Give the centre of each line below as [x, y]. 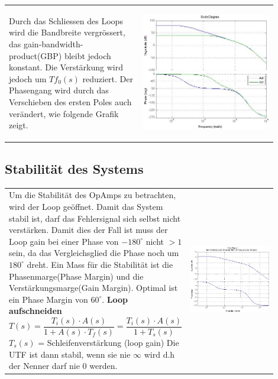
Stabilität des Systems [74, 168]
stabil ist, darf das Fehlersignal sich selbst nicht [95, 218]
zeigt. [19, 125]
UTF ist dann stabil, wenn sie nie [70, 354]
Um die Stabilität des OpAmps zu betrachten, [93, 195]
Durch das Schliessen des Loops [66, 20]
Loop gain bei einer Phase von [64, 241]
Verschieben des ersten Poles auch [70, 102]
